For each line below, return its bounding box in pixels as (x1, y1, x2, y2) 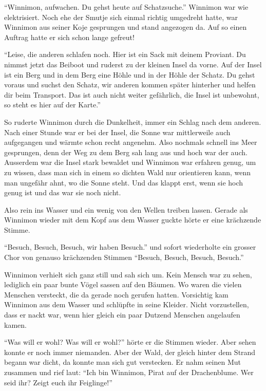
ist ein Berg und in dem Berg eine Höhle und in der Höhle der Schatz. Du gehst (4, 69, 255, 80)
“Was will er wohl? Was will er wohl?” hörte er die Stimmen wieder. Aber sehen (4, 337, 256, 347)
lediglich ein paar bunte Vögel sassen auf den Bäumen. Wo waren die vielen (4, 279, 242, 290)
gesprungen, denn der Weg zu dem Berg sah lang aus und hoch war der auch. (4, 146, 248, 157)
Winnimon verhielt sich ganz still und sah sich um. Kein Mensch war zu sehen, (4, 269, 252, 280)
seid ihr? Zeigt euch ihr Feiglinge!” (4, 377, 112, 387)
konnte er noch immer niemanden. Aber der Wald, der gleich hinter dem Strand (4, 346, 256, 357)
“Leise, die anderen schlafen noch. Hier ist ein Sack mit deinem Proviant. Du (4, 49, 246, 60)
